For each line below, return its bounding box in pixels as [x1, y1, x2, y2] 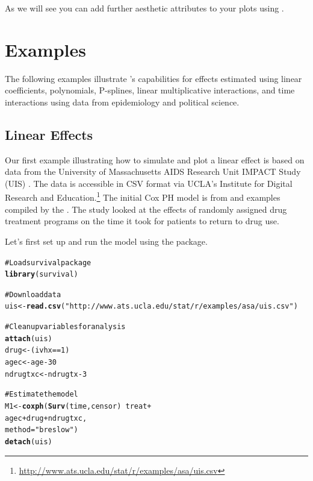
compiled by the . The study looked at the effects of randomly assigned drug [5, 203, 287, 215]
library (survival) [5, 270, 78, 279]
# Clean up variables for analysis [5, 322, 126, 332]
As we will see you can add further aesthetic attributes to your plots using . [5, 2, 284, 14]
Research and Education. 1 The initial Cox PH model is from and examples [5, 189, 280, 204]
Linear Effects [5, 125, 93, 143]
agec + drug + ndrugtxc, [5, 413, 87, 423]
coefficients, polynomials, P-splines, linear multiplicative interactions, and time [5, 84, 295, 96]
